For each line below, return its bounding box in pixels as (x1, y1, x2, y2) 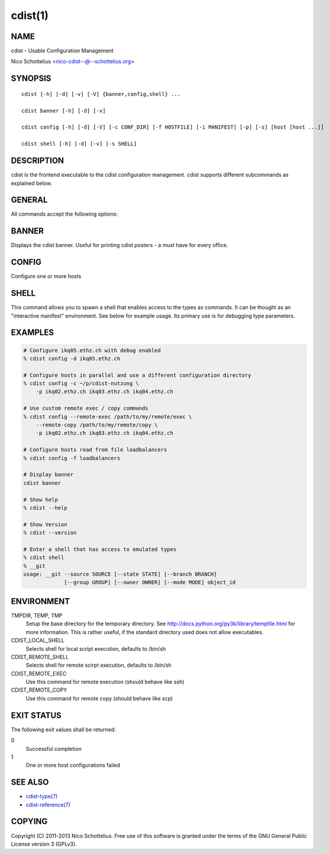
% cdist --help (23, 504, 67, 511)
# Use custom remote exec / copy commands (23, 405, 149, 412)
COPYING (11, 817, 48, 827)
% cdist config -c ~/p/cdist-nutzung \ (23, 380, 139, 387)
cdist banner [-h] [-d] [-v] (21, 107, 106, 114)
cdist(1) (11, 9, 49, 22)
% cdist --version (23, 529, 77, 536)
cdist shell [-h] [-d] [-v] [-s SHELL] (21, 140, 137, 148)
